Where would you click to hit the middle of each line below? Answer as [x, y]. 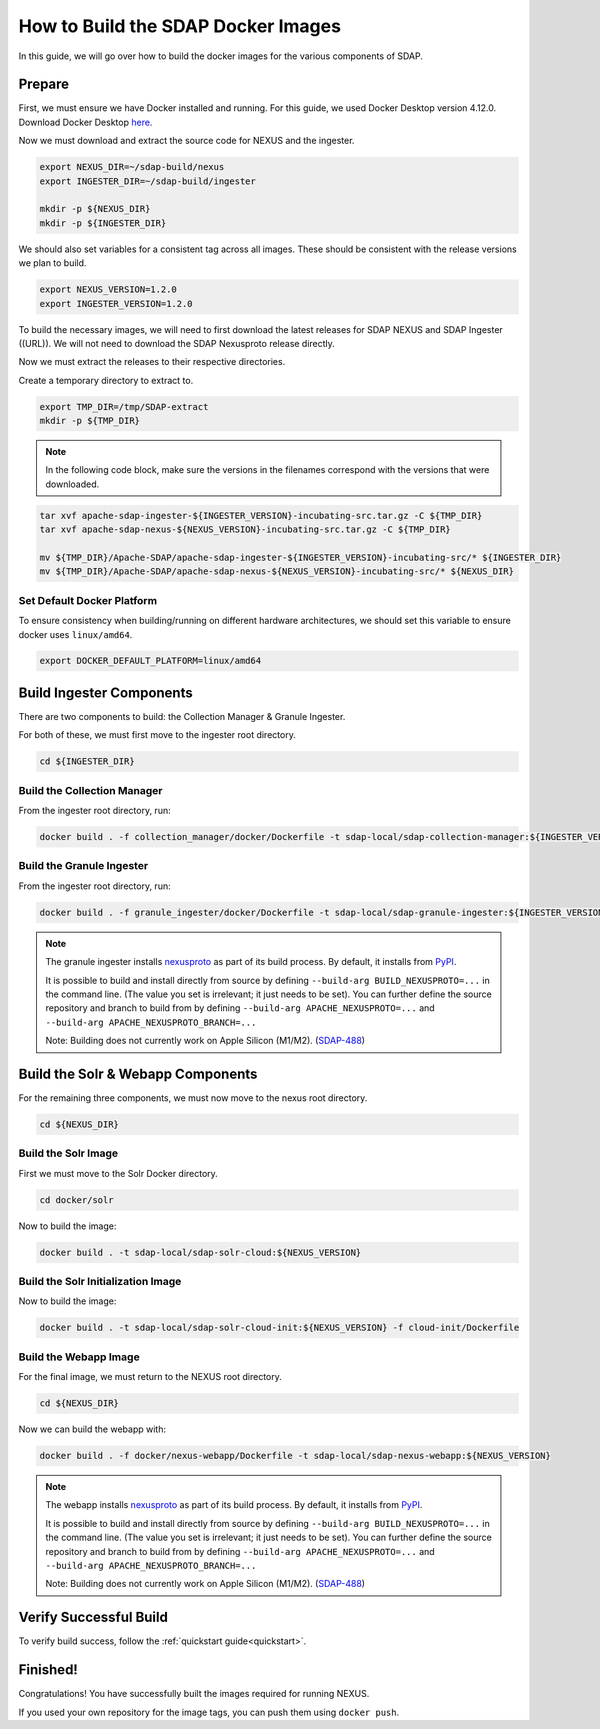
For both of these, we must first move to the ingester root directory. [157, 735]
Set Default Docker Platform [88, 600]
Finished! [48, 1670]
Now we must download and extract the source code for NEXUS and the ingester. [186, 141]
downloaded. [72, 484]
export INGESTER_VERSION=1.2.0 [116, 303]
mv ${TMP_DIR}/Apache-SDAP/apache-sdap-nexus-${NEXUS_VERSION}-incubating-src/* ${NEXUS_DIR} [277, 571]
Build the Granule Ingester [83, 866]
